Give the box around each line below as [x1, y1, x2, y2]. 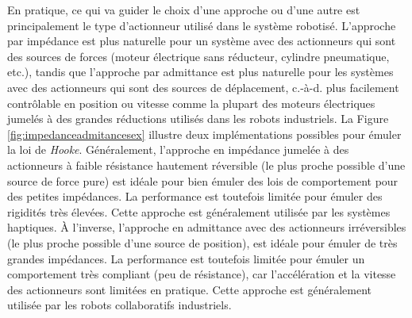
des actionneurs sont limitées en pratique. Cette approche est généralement [7, 281, 372, 297]
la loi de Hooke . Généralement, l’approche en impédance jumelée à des [7, 141, 349, 158]
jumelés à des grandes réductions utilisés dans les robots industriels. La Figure [7, 110, 389, 127]
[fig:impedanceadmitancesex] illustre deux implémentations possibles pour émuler [7, 125, 402, 142]
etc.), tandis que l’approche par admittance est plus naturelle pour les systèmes [7, 63, 394, 80]
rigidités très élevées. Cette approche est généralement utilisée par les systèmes [7, 203, 391, 220]
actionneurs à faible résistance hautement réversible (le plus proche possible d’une [7, 156, 406, 173]
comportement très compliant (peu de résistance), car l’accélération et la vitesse [7, 266, 396, 282]
